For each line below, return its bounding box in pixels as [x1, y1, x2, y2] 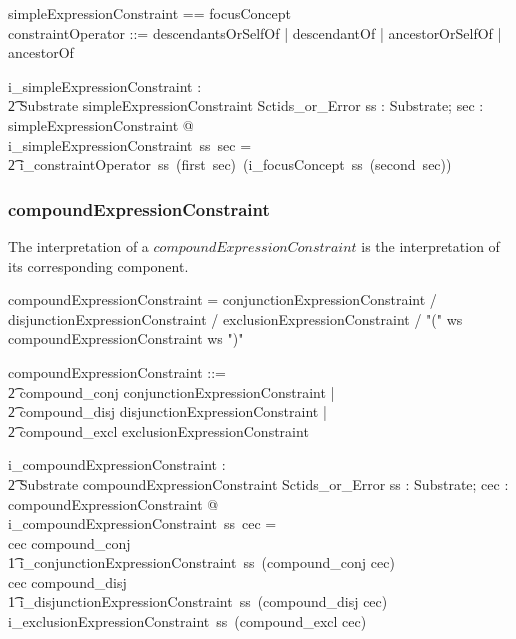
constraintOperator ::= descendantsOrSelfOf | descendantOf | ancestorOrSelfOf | [8, 22, 502, 43]
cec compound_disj [8, 571, 127, 592]
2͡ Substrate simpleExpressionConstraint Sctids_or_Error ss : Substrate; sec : [8, 95, 484, 116]
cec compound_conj [8, 532, 131, 553]
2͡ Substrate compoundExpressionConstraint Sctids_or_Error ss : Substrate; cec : [8, 473, 509, 494]
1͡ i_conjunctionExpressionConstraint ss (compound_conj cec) [8, 552, 395, 573]
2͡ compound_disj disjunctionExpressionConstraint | [8, 401, 327, 422]
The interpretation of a [8, 235, 149, 256]
